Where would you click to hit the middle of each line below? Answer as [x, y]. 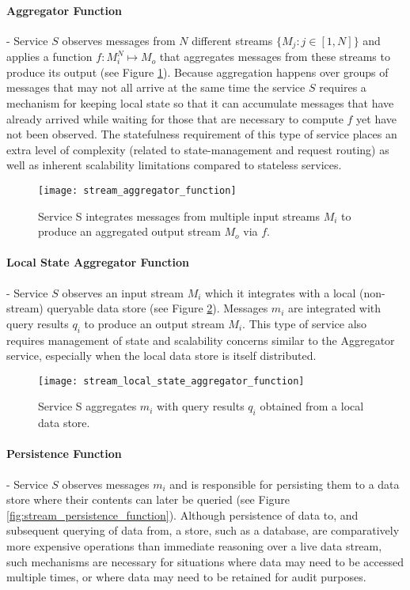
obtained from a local [312, 406]
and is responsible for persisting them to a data [285, 484]
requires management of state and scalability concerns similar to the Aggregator [201, 340]
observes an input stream [123, 292]
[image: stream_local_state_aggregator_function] [171, 381]
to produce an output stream [154, 323]
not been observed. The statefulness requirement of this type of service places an [202, 134]
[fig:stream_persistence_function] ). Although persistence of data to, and [182, 514]
